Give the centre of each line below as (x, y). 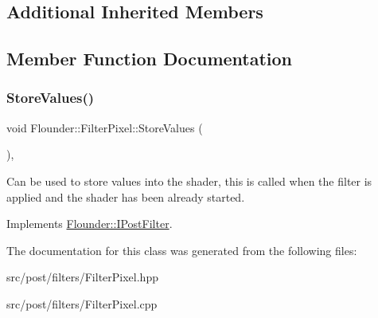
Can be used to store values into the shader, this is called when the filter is (189, 181)
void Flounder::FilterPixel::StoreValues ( (105, 127)
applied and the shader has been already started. (126, 196)
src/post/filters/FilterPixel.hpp (82, 277)
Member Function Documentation (150, 59)
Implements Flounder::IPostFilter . (90, 224)
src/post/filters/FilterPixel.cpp (82, 303)
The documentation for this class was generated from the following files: (182, 250)
